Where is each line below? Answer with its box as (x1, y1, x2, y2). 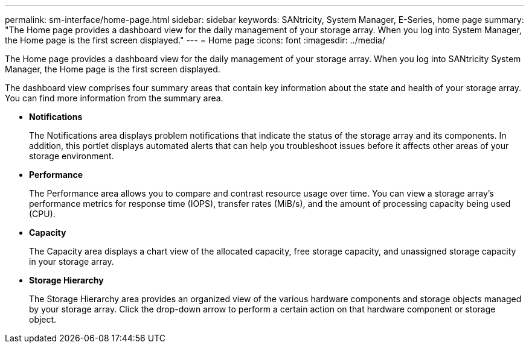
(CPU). (29, 209, 56, 219)
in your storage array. (29, 256, 114, 267)
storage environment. (29, 151, 114, 161)
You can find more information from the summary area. (5, 93, 223, 103)
